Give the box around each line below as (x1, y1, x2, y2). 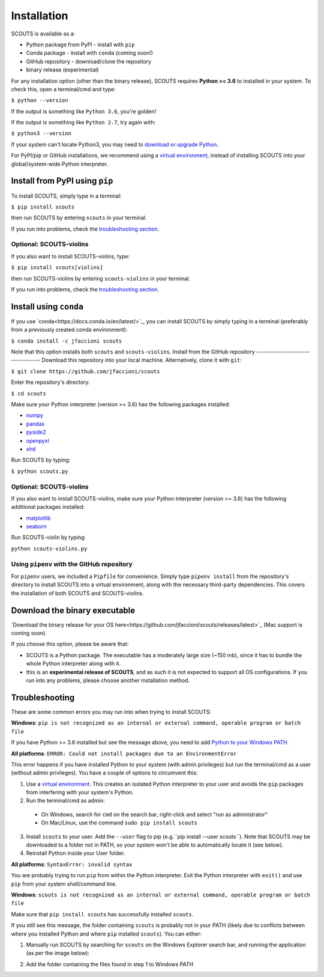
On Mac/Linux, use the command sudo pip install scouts (41, 819, 198, 826)
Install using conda (11, 301, 84, 312)
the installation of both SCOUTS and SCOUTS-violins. (11, 589, 144, 597)
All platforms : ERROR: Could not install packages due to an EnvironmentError (11, 750, 237, 757)
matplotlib (26, 514, 51, 522)
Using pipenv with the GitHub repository (11, 559, 133, 568)
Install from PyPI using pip (11, 176, 113, 186)
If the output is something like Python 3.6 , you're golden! (11, 108, 156, 115)
